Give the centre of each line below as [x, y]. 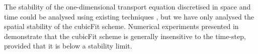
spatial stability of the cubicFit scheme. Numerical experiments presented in [121, 26]
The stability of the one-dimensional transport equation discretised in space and [127, 6]
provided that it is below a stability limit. [68, 46]
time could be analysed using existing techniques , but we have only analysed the [129, 16]
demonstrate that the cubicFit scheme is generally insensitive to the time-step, [125, 36]
